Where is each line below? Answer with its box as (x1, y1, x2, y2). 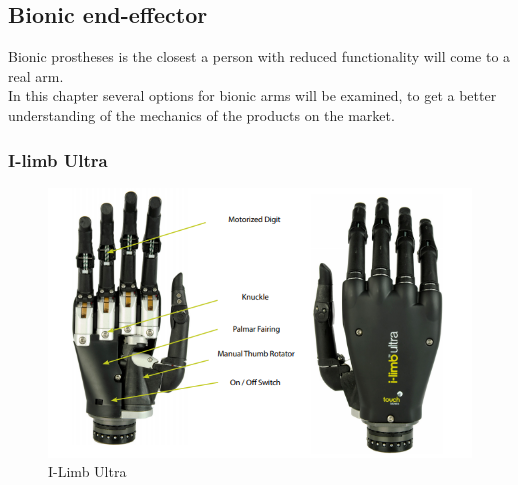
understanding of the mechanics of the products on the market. (8, 104, 395, 125)
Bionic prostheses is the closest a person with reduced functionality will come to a (8, 46, 511, 67)
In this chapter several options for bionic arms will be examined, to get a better (8, 85, 497, 106)
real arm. (8, 65, 64, 86)
